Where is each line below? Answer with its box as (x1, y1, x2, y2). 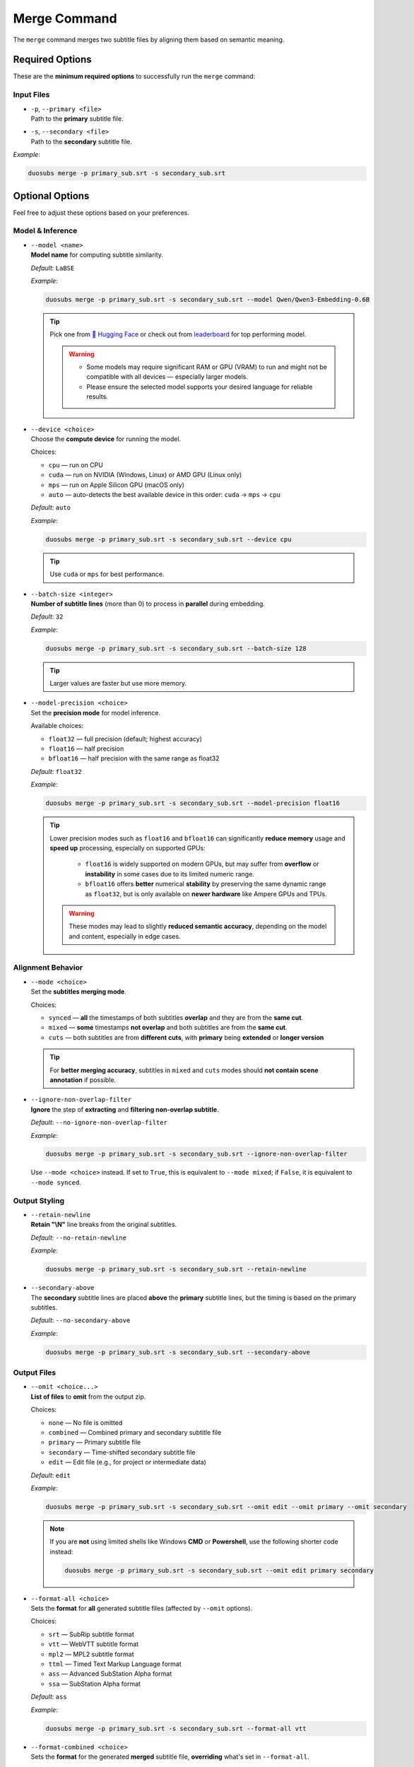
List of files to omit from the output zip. (30, 1392, 146, 1401)
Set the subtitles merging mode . (30, 987, 126, 996)
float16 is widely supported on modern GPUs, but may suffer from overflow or (85, 859, 319, 869)
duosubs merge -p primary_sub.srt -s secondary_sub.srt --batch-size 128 (45, 644, 307, 652)
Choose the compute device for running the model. (30, 435, 182, 443)
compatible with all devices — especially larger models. (86, 372, 249, 381)
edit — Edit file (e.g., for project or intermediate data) (48, 1458, 206, 1467)
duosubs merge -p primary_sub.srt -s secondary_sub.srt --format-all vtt (45, 1725, 307, 1732)
